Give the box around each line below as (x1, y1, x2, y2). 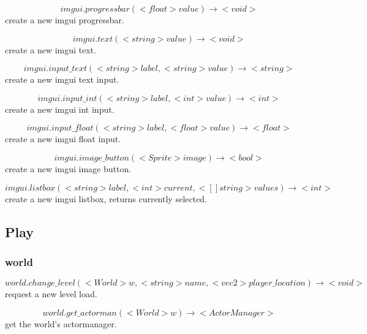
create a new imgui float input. (5, 132, 121, 145)
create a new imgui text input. (5, 73, 119, 86)
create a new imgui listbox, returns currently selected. (5, 192, 207, 205)
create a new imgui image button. (5, 162, 132, 175)
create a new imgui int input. (5, 102, 115, 115)
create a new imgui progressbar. (5, 13, 124, 26)
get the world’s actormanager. (5, 317, 117, 330)
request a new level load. (5, 287, 97, 300)
